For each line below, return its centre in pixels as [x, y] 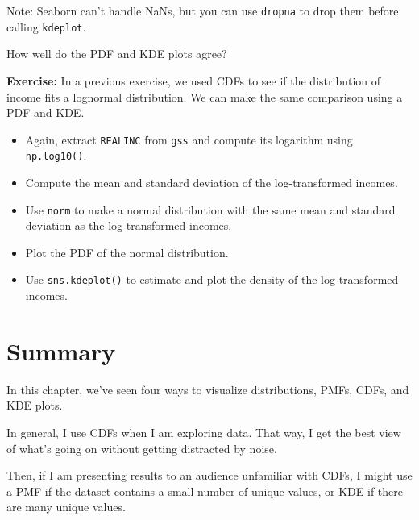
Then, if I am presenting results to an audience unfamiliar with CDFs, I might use [209, 475]
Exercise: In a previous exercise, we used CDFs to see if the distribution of [194, 80]
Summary [61, 350]
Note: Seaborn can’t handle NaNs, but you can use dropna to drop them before [203, 10]
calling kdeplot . [46, 26]
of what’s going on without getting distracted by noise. [142, 448]
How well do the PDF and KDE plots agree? [117, 54]
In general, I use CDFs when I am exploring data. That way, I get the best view [204, 432]
